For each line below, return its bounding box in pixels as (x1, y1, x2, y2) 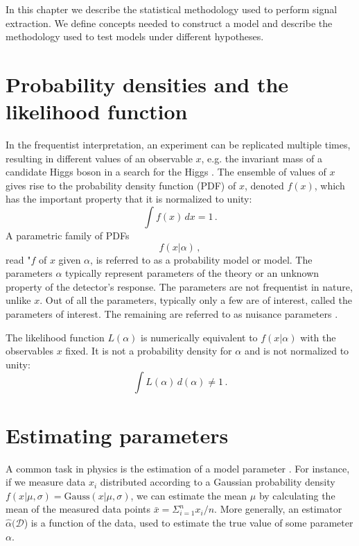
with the (300, 330, 336, 344)
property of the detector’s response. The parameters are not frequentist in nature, (6, 279, 353, 293)
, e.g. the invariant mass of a (201, 151, 322, 165)
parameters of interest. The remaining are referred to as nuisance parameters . (6, 307, 338, 321)
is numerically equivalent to (141, 330, 258, 344)
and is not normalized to (244, 343, 349, 358)
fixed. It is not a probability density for (65, 343, 232, 358)
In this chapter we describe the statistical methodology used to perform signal (6, 2, 338, 16)
